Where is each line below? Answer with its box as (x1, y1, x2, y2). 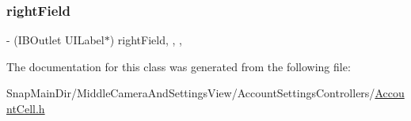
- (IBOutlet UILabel (6, 32, 105, 48)
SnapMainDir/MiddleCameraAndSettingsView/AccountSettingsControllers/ (6, 85, 375, 101)
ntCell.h (6, 100, 45, 116)
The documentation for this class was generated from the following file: (6, 58, 351, 74)
